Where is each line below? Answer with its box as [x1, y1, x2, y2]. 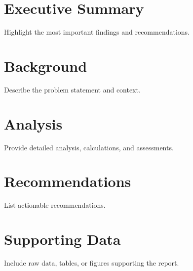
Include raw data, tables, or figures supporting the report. [4, 258, 179, 268]
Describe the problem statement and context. [4, 84, 141, 94]
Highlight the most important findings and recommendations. [4, 27, 190, 37]
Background [4, 55, 87, 76]
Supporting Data [4, 229, 121, 249]
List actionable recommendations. [4, 200, 106, 210]
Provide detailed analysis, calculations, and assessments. [4, 142, 174, 152]
